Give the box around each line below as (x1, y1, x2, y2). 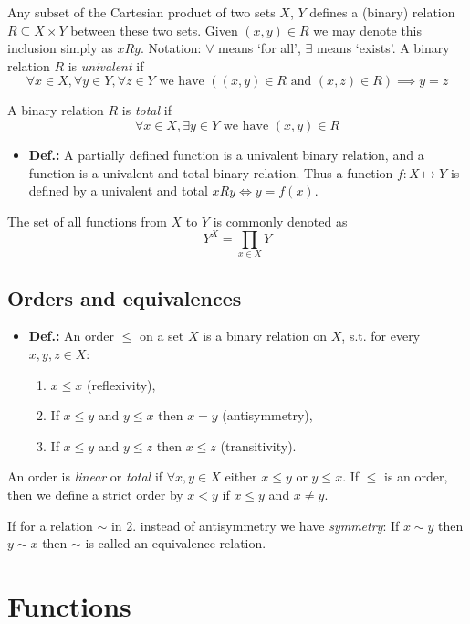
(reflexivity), (86, 375, 156, 394)
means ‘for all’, (218, 38, 301, 58)
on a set (139, 326, 184, 345)
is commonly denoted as (213, 211, 348, 230)
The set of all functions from (7, 211, 167, 230)
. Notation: (140, 38, 202, 58)
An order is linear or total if (7, 467, 163, 486)
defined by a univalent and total (28, 181, 208, 200)
